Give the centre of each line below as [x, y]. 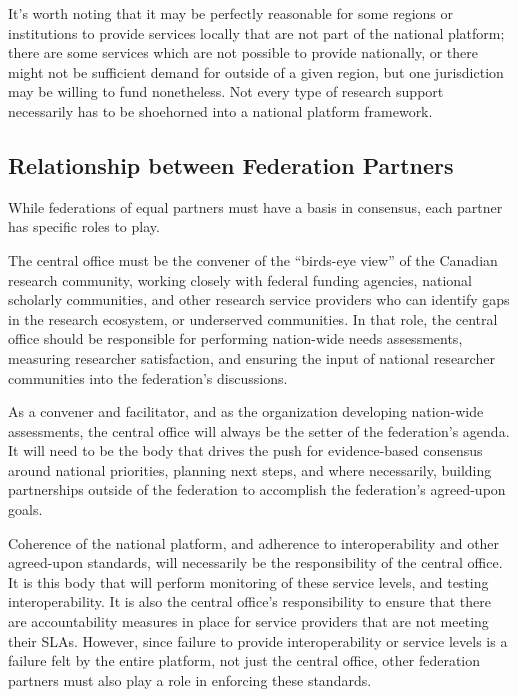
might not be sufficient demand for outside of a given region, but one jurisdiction [256, 71]
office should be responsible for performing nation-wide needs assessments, [235, 338]
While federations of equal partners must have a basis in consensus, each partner [255, 206]
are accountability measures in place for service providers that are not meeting [248, 621]
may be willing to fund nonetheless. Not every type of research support [226, 91]
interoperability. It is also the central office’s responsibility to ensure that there [249, 601]
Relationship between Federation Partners [231, 164]
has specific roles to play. [84, 226]
